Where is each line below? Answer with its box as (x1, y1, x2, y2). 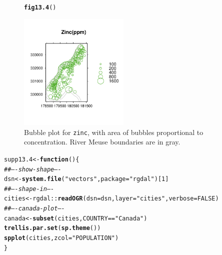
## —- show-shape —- (4, 165, 61, 173)
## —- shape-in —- (4, 185, 54, 192)
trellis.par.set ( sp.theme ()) (4, 224, 101, 232)
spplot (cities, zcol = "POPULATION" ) (4, 234, 119, 242)
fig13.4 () (24, 4, 56, 11)
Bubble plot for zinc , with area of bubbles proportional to (24, 126, 203, 137)
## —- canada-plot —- (4, 205, 65, 212)
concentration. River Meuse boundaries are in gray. (24, 136, 180, 147)
